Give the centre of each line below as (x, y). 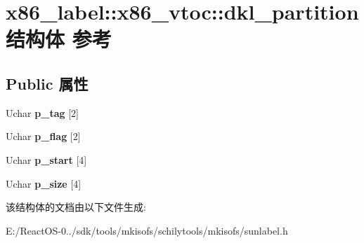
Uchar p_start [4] (46, 159)
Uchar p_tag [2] (42, 112)
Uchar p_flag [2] (43, 136)
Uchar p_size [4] (44, 183)
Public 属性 (47, 83)
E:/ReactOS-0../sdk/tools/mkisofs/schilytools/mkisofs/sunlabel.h (147, 230)
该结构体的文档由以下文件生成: (76, 207)
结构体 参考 (59, 39)
